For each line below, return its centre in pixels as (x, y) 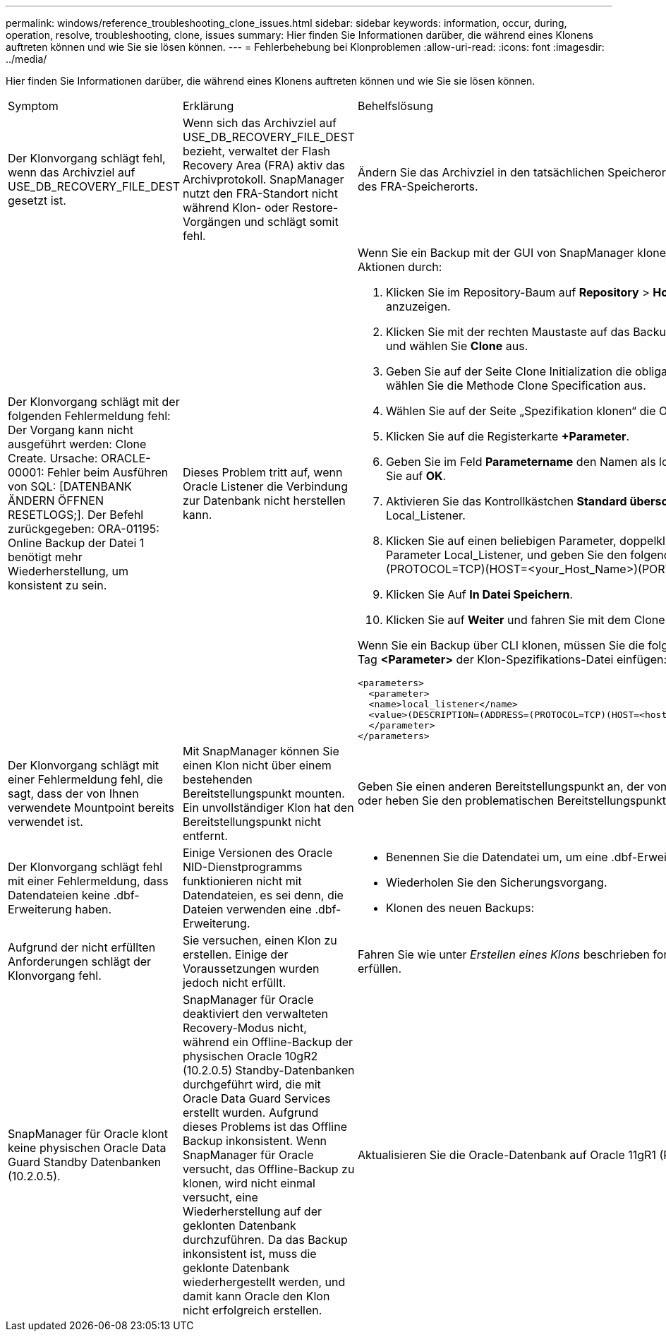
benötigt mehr (45, 557)
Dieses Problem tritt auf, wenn (262, 472)
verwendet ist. (46, 822)
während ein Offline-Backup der (268, 1042)
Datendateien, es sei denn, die (263, 895)
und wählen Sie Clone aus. (457, 346)
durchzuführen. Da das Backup (265, 1240)
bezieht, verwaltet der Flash (256, 151)
